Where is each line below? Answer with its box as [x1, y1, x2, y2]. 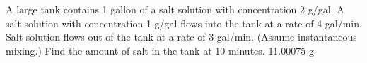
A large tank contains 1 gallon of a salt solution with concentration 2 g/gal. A [6, 2, 344, 16]
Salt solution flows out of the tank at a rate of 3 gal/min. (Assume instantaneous [6, 29, 357, 44]
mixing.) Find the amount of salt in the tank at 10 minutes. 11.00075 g [6, 43, 314, 57]
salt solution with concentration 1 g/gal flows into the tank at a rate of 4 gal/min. [6, 15, 362, 30]
